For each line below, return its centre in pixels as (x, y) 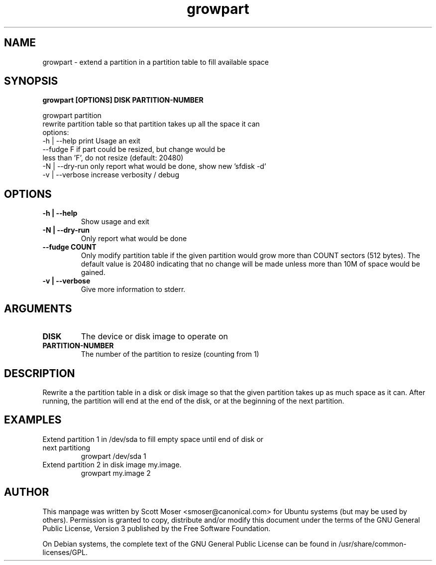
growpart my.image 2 (116, 473)
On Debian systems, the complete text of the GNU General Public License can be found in (190, 544)
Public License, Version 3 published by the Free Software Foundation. (157, 528)
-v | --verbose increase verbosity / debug (111, 175)
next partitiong (66, 447)
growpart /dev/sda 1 (113, 456)
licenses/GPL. (65, 552)
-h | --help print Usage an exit (91, 141)
